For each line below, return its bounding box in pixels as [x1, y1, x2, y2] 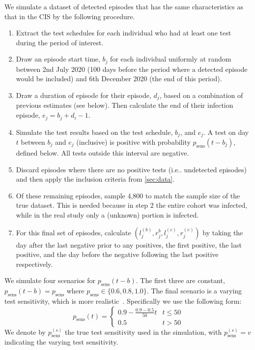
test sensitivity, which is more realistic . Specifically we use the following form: [4, 295, 242, 306]
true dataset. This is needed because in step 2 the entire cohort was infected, [16, 200, 248, 210]
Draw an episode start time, [16, 54, 100, 64]
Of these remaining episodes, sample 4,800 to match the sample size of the [16, 190, 240, 200]
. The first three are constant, [136, 275, 225, 286]
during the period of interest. [16, 37, 104, 47]
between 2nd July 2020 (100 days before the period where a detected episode [16, 64, 248, 74]
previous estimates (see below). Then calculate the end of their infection [16, 100, 233, 110]
